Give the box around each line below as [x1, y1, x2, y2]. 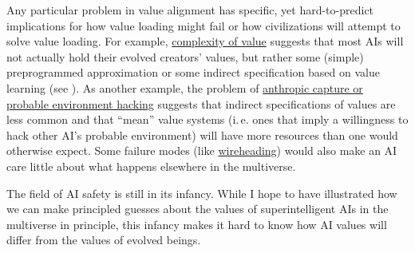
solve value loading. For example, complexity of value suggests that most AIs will [6, 33, 404, 49]
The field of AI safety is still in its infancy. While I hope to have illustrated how [6, 184, 397, 201]
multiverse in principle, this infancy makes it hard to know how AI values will [6, 215, 387, 232]
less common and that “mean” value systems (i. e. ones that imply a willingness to [6, 111, 409, 128]
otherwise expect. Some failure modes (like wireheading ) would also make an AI [6, 142, 397, 159]
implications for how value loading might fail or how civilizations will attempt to [6, 17, 401, 34]
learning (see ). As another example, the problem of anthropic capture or [6, 79, 363, 96]
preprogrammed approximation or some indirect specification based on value [6, 64, 380, 81]
